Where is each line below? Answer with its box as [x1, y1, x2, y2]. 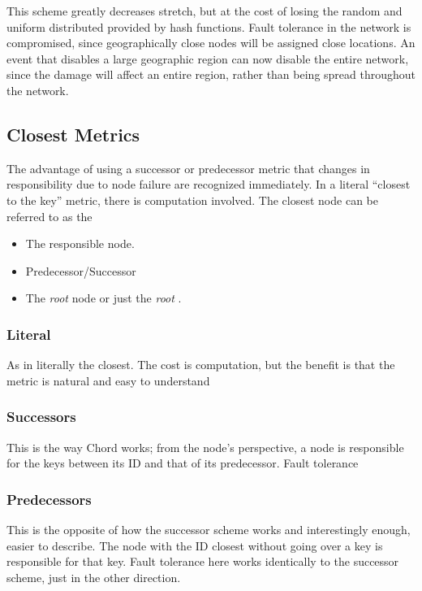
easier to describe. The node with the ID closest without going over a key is [6, 537, 383, 554]
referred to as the [6, 207, 93, 224]
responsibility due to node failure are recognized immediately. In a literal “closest [6, 176, 411, 193]
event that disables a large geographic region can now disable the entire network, [6, 50, 409, 67]
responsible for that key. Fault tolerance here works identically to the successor [6, 553, 399, 570]
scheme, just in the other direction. [6, 568, 181, 585]
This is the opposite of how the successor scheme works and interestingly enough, [6, 520, 411, 537]
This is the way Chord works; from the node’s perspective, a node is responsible [6, 438, 404, 455]
